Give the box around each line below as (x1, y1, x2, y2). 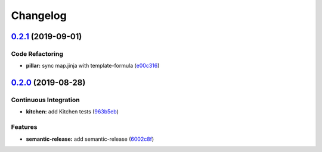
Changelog (11, 9, 67, 22)
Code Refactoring (11, 49, 64, 58)
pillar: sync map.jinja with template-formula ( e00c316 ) (26, 62, 160, 69)
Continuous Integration (11, 96, 80, 104)
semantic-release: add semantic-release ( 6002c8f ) (26, 135, 154, 142)
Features (11, 123, 38, 131)
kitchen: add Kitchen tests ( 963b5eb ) (26, 108, 119, 115)
